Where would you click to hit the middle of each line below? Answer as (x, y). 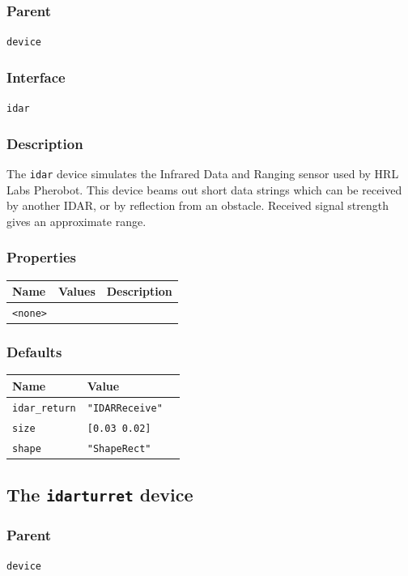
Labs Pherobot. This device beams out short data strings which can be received (204, 189)
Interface (36, 77)
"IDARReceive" (125, 408)
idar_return (44, 408)
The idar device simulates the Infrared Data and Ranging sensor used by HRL (203, 173)
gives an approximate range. (76, 221)
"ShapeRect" (119, 448)
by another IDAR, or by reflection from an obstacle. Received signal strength (198, 205)
